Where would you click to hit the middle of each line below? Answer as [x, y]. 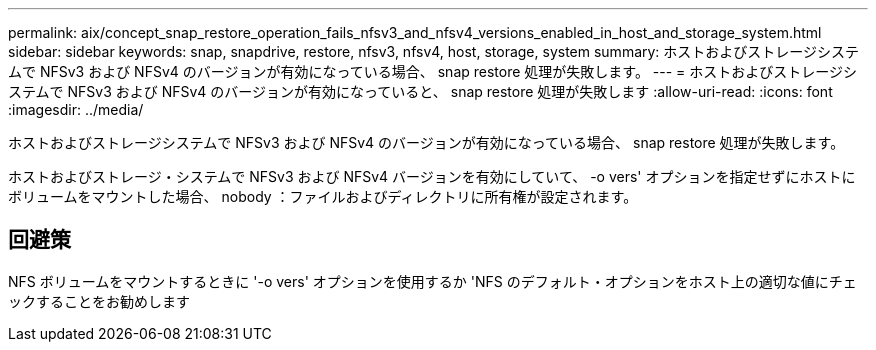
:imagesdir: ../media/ [76, 109]
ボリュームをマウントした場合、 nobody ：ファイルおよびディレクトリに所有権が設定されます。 [323, 196]
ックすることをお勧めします [99, 301]
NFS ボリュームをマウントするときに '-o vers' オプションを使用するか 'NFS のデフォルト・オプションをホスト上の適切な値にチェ [432, 281]
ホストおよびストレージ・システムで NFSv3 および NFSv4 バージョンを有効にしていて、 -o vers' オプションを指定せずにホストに [432, 176]
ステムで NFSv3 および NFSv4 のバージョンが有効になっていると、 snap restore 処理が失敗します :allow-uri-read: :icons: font [420, 91]
